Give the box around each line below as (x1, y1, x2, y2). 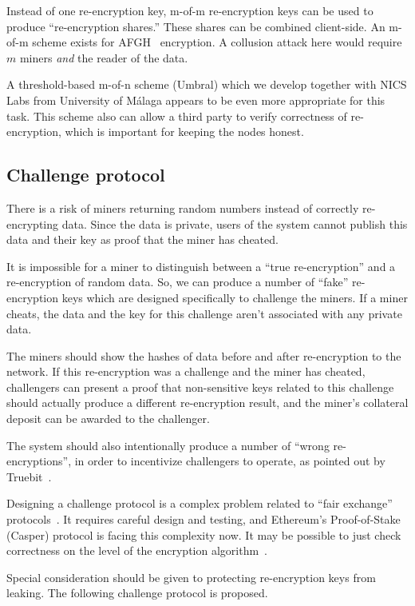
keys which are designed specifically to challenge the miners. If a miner (61, 289, 408, 305)
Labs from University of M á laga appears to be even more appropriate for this (6, 91, 385, 108)
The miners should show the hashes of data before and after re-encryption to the (6, 347, 401, 364)
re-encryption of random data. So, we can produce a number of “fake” (6, 273, 349, 290)
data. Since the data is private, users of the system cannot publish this (61, 215, 408, 232)
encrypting (6, 215, 59, 232)
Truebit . (6, 468, 52, 484)
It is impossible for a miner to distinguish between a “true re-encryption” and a (6, 257, 396, 274)
